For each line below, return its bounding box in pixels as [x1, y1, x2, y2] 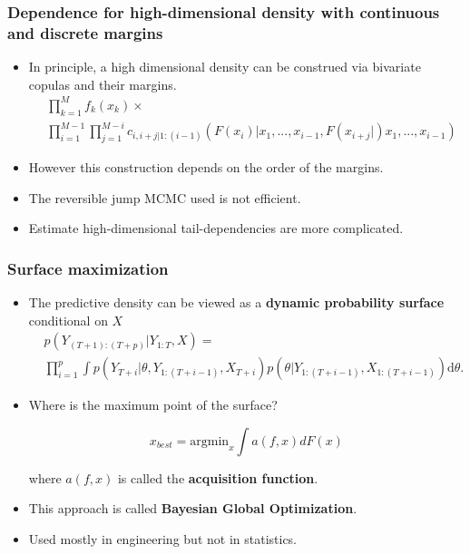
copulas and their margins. [28, 74, 177, 93]
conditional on [28, 310, 108, 329]
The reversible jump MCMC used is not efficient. [28, 188, 301, 207]
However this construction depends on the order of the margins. [28, 157, 384, 176]
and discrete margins [7, 21, 163, 44]
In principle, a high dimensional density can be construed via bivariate [28, 57, 421, 76]
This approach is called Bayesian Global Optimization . [28, 499, 357, 518]
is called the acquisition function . [117, 468, 318, 487]
